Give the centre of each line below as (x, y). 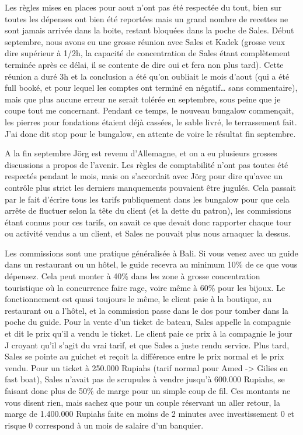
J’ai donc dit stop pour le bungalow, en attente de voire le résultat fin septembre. (150, 133)
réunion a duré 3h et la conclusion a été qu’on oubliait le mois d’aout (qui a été (147, 76)
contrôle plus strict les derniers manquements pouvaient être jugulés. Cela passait (150, 187)
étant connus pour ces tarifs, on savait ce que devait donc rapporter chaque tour (148, 222)
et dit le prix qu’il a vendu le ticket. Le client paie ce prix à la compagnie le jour (149, 333)
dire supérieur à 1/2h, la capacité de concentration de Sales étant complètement (148, 53)
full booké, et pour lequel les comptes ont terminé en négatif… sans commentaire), (151, 88)
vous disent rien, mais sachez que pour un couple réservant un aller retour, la (142, 402)
